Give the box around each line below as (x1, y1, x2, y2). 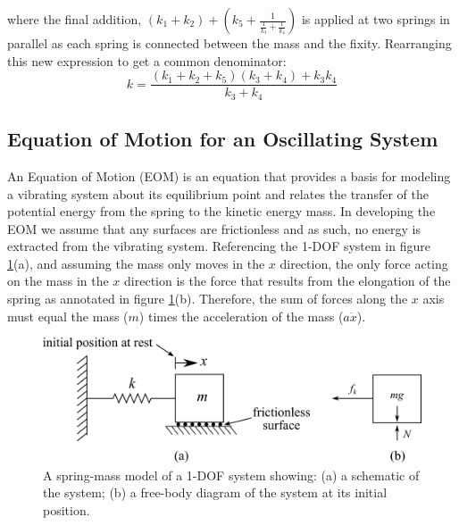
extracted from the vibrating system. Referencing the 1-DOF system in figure (7, 237, 430, 255)
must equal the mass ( (7, 306, 129, 325)
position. (43, 500, 90, 519)
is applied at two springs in (301, 10, 450, 28)
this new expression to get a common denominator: (7, 51, 287, 70)
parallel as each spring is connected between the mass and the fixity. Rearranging (7, 34, 452, 52)
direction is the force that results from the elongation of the (124, 271, 451, 290)
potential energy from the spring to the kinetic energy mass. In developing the (7, 202, 436, 221)
